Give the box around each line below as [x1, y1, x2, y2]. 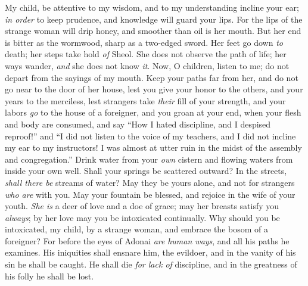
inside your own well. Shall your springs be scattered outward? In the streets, [5, 164, 287, 177]
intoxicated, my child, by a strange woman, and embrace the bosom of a [5, 223, 268, 235]
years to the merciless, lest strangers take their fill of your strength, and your [5, 94, 286, 107]
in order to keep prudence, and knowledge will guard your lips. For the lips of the [5, 13, 303, 25]
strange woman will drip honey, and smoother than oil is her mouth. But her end [5, 24, 301, 37]
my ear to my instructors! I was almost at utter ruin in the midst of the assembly [5, 141, 302, 154]
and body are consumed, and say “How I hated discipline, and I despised [5, 117, 271, 130]
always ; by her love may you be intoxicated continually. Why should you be [5, 211, 280, 223]
